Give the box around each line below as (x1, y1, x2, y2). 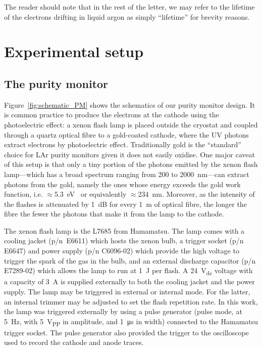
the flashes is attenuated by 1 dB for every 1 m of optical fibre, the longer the (4, 198, 247, 209)
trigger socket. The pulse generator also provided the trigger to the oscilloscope (4, 327, 249, 337)
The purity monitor (4, 75, 109, 91)
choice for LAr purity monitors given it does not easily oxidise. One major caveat (4, 149, 255, 159)
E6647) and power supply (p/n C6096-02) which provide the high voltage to (4, 245, 239, 256)
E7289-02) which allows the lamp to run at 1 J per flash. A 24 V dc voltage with (4, 265, 253, 277)
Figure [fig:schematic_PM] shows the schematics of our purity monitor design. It (4, 99, 255, 110)
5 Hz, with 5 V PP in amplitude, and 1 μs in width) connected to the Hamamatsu (4, 316, 258, 328)
